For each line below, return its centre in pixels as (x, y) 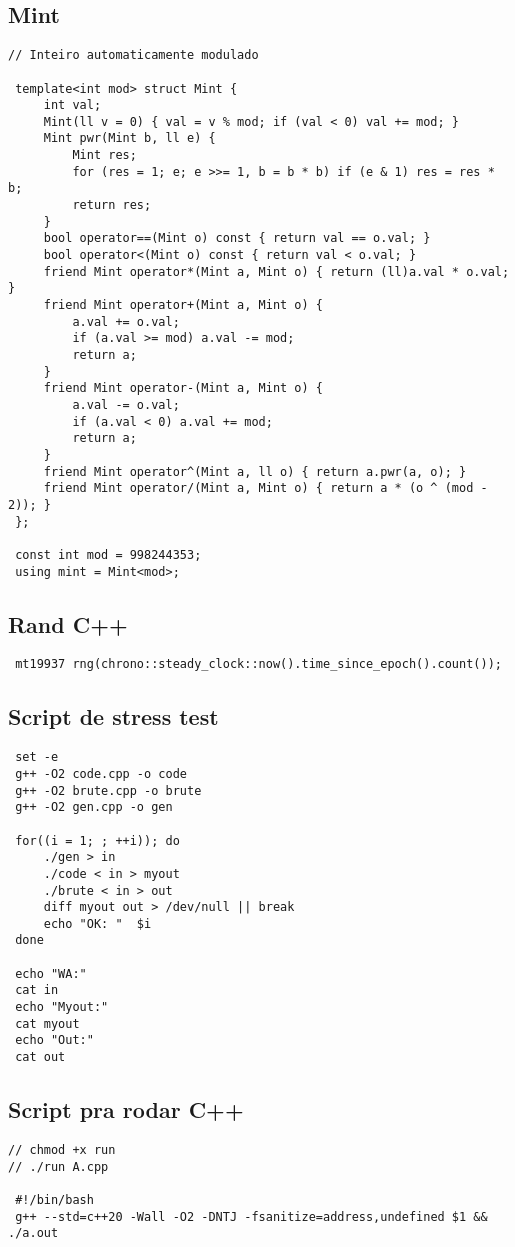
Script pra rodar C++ (126, 1109)
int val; (72, 105)
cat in (37, 990)
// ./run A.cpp (58, 1166)
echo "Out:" (54, 1040)
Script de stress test (113, 716)
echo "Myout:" (62, 1007)
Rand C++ (68, 623)
